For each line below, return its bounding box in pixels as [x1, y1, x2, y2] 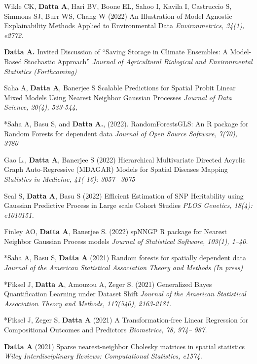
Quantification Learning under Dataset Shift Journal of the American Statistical [4, 288, 246, 299]
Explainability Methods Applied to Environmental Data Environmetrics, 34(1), [4, 20, 245, 31]
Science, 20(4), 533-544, [4, 102, 77, 112]
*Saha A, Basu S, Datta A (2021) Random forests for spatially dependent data [4, 252, 246, 263]
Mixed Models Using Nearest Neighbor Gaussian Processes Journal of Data [4, 92, 232, 102]
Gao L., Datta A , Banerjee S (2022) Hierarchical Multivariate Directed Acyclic [4, 154, 246, 164]
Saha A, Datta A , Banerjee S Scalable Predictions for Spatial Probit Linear [4, 82, 236, 93]
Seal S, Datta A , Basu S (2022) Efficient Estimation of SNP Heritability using [4, 190, 244, 201]
